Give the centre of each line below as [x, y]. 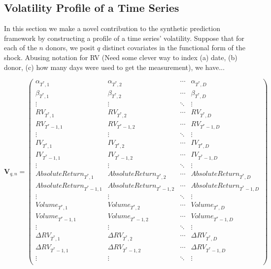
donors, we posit [70, 48]
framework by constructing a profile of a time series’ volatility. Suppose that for [124, 38]
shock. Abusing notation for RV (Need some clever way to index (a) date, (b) [121, 57]
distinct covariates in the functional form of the [174, 48]
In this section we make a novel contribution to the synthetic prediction [112, 28]
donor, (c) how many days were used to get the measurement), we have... [114, 67]
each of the [20, 48]
